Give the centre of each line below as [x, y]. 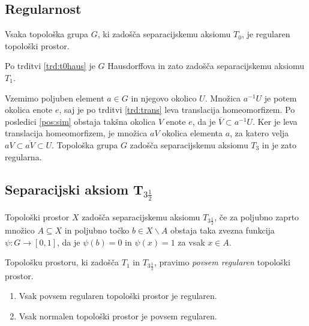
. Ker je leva [275, 121]
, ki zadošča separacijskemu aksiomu [164, 34]
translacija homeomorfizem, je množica [76, 133]
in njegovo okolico [164, 98]
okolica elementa [192, 133]
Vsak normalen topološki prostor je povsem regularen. [118, 315]
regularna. [23, 156]
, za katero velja [259, 133]
